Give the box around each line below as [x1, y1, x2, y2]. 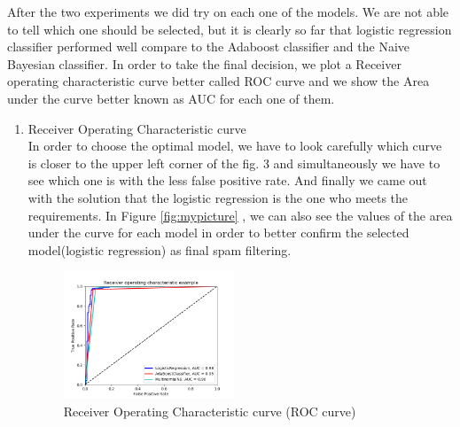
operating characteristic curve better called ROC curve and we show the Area [7, 72, 430, 90]
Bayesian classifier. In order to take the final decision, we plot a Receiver [7, 54, 402, 73]
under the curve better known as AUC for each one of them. [7, 89, 335, 107]
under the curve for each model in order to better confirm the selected [27, 223, 409, 242]
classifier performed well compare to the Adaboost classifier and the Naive [7, 37, 409, 56]
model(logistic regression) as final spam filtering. [27, 240, 292, 259]
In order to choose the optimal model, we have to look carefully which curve [27, 136, 442, 155]
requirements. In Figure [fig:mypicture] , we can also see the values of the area [27, 206, 453, 224]
